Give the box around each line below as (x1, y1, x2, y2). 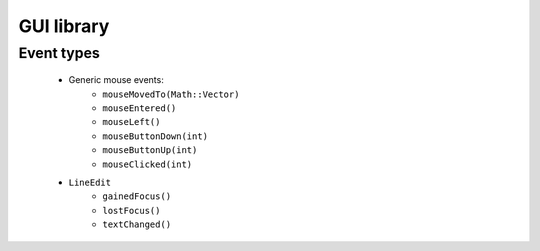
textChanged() (102, 219, 172, 230)
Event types (18, 44, 100, 62)
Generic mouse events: (68, 74, 164, 86)
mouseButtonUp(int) (102, 145, 198, 156)
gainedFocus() (102, 191, 172, 202)
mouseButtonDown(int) (102, 130, 209, 142)
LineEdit (68, 176, 112, 188)
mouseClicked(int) (102, 158, 193, 170)
